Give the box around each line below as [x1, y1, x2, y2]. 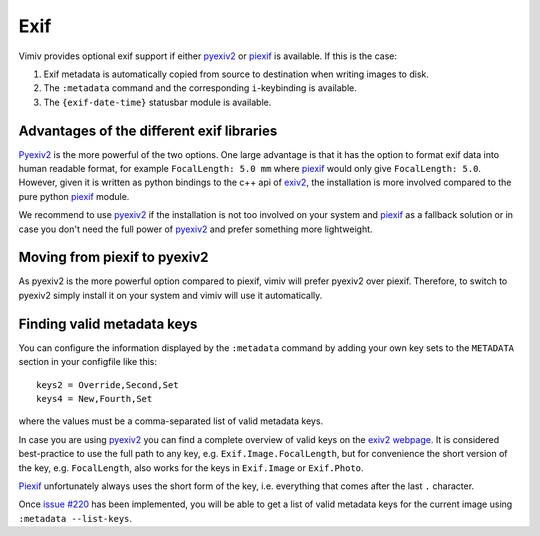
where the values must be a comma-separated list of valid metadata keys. [18, 415, 324, 427]
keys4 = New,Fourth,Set [36, 393, 153, 404]
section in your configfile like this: [18, 356, 158, 368]
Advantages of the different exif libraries [18, 122, 278, 139]
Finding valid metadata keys [18, 315, 198, 332]
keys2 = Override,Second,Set [36, 379, 179, 390]
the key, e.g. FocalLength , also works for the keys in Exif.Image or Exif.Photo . [18, 461, 364, 474]
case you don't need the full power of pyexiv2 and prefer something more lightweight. [18, 223, 374, 235]
